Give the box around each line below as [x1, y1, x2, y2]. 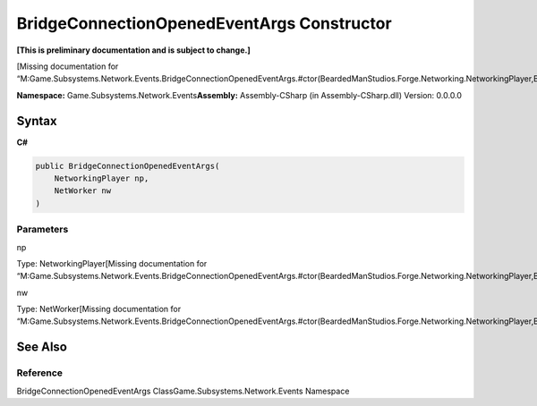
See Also [16, 340, 67, 355]
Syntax [16, 113, 57, 129]
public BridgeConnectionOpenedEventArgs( [35, 161, 220, 171]
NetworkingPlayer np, [54, 173, 149, 183]
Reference [16, 367, 63, 379]
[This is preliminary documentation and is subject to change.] [16, 45, 251, 55]
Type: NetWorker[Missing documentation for [16, 304, 182, 315]
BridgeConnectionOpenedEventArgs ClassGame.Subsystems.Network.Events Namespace [16, 385, 350, 396]
